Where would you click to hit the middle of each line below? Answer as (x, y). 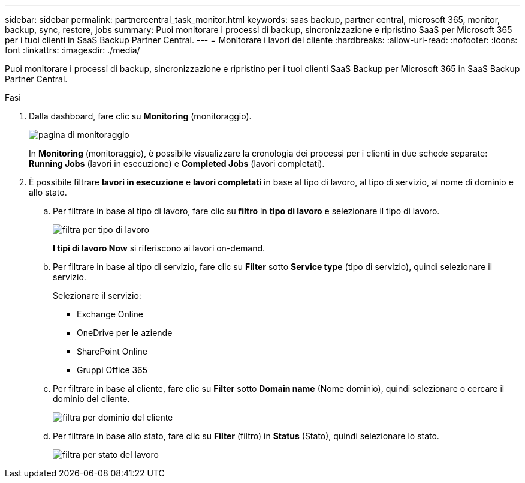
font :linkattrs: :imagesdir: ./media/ (73, 50)
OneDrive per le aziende (125, 333)
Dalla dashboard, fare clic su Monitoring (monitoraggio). (140, 116)
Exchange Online (110, 314)
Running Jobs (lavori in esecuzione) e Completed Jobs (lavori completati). (177, 163)
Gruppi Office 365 (112, 370)
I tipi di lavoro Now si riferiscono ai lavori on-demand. (159, 248)
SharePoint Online (112, 351)
